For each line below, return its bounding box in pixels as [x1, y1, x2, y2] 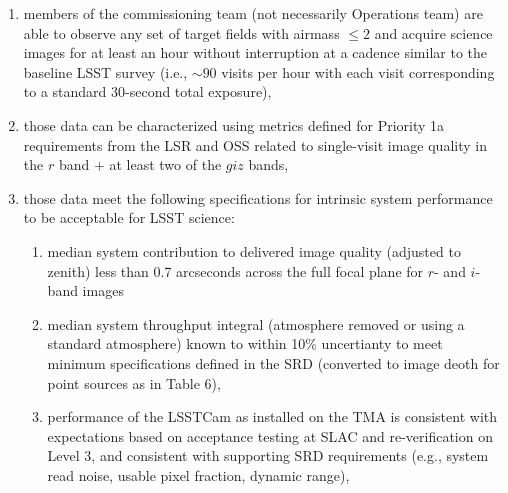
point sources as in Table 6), [47, 372, 221, 393]
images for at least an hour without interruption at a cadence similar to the [23, 42, 487, 63]
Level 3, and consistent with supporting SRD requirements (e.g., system [47, 445, 489, 466]
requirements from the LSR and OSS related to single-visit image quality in [23, 134, 487, 155]
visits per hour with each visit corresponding [221, 61, 495, 82]
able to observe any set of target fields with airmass [23, 22, 340, 43]
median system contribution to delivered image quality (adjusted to [47, 240, 461, 261]
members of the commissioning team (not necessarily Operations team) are [23, 3, 483, 23]
